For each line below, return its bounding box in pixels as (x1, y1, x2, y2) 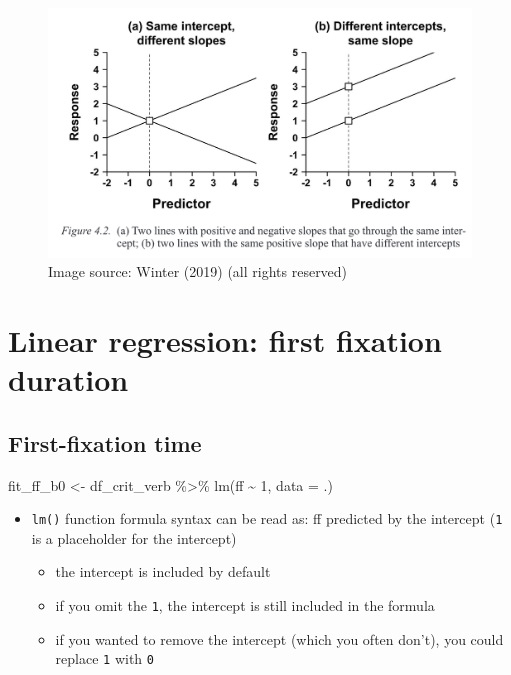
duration (8, 359, 129, 400)
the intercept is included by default (55, 561, 271, 582)
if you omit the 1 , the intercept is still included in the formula (55, 595, 435, 616)
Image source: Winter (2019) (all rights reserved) (48, 261, 348, 282)
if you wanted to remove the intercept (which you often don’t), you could (55, 628, 504, 649)
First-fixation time (8, 427, 202, 458)
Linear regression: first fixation (8, 320, 442, 361)
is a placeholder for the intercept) (31, 527, 237, 548)
